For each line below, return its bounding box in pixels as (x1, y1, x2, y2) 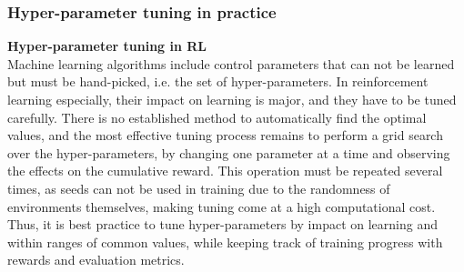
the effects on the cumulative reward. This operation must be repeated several (7, 161, 443, 180)
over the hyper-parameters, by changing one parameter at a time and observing (7, 143, 450, 162)
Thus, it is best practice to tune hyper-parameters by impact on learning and (7, 215, 439, 234)
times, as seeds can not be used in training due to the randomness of (7, 178, 390, 197)
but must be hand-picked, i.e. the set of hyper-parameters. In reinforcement (7, 72, 429, 91)
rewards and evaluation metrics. (7, 250, 185, 269)
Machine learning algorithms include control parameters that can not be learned (7, 54, 455, 73)
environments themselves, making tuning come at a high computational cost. (7, 196, 436, 216)
